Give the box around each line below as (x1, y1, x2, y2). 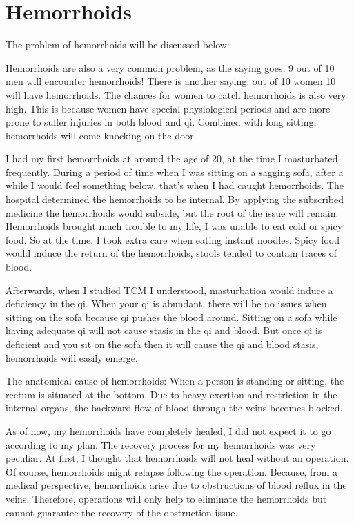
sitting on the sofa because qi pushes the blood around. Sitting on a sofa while (6, 309, 337, 324)
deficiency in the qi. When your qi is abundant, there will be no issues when (6, 296, 327, 311)
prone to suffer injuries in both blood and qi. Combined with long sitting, (6, 115, 317, 129)
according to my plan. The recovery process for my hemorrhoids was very (6, 437, 316, 452)
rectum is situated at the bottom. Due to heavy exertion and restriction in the (6, 387, 337, 401)
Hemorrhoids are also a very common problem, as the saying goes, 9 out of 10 (6, 60, 335, 75)
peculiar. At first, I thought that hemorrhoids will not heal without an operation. (6, 451, 349, 465)
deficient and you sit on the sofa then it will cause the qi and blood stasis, (6, 337, 319, 351)
